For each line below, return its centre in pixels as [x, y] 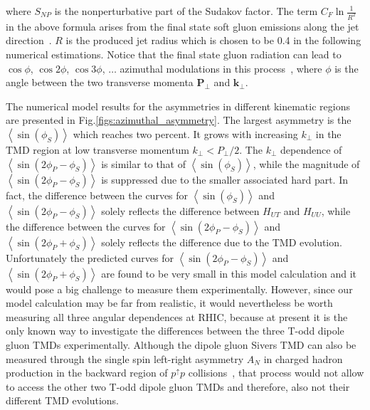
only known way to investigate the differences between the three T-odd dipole [175, 331]
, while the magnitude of [306, 163]
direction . [29, 40]
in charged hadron [303, 358]
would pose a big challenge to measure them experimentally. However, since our [179, 289]
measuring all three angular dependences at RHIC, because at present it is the [177, 316]
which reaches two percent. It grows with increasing [185, 134]
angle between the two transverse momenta [100, 82]
